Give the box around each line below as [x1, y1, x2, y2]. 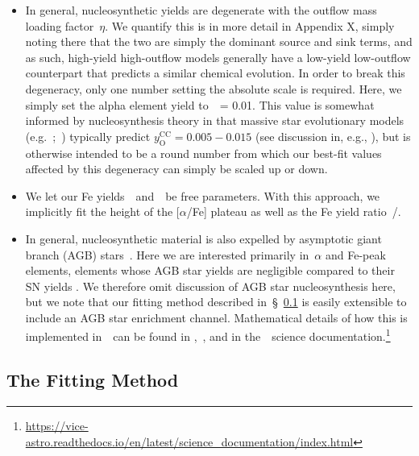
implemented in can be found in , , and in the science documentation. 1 [25, 325, 391, 345]
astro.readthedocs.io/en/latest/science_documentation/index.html [25, 433, 354, 450]
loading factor [25, 17, 94, 34]
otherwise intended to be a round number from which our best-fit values [25, 144, 382, 161]
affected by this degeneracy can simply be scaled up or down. [25, 160, 328, 177]
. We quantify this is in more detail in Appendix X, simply [105, 17, 395, 34]
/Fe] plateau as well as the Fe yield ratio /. [186, 203, 401, 220]
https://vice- [25, 417, 89, 433]
